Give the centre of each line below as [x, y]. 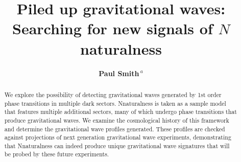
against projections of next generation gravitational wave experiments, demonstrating [118, 137]
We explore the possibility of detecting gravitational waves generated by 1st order [113, 94]
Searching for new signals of [113, 28]
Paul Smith [119, 73]
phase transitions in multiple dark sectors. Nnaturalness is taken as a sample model [115, 103]
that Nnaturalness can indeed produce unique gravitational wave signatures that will [117, 145]
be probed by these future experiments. [57, 154]
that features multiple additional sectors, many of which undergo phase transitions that [120, 112]
